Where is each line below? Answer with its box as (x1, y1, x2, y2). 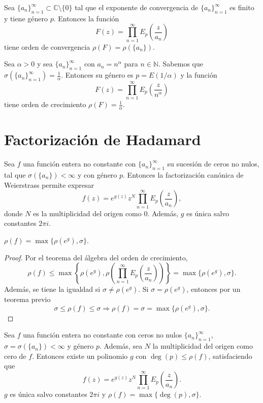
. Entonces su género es (61, 70, 134, 80)
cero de (4, 350, 26, 361)
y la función (180, 70, 217, 80)
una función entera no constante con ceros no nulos (23, 329, 182, 340)
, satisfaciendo (208, 350, 252, 361)
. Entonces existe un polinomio (32, 350, 128, 361)
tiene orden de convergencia (4, 41, 90, 52)
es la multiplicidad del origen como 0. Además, (33, 208, 179, 218)
